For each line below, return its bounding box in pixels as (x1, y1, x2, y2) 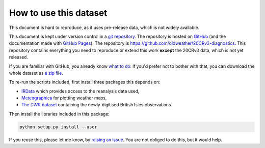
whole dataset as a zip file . (9, 70, 63, 76)
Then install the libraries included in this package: (9, 111, 110, 117)
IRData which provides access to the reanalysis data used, (21, 88, 140, 94)
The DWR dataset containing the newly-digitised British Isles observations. (21, 102, 173, 108)
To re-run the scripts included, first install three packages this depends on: (9, 79, 160, 85)
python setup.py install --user (19, 124, 98, 130)
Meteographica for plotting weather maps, (21, 95, 107, 101)
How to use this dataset (9, 7, 107, 18)
